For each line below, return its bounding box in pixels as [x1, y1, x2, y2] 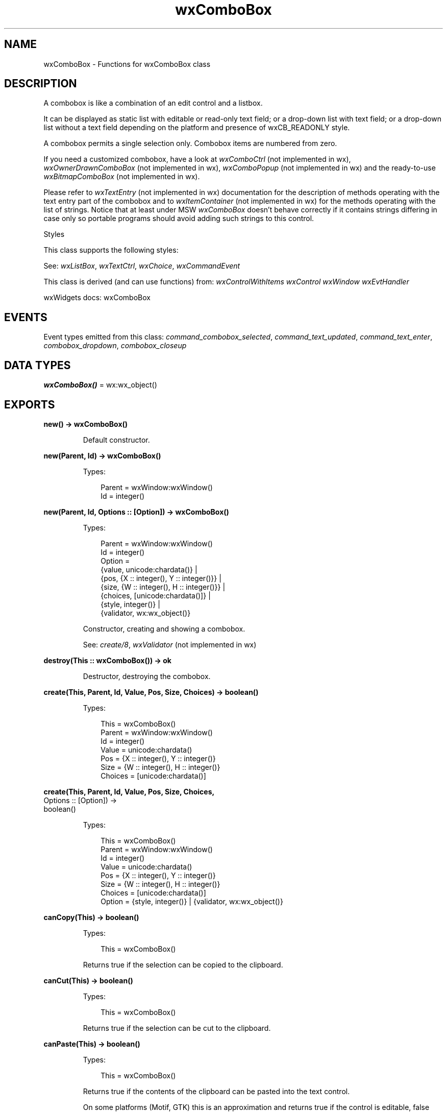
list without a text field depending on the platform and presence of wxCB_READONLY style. [43, 123, 350, 132]
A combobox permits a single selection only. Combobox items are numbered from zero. [43, 139, 337, 148]
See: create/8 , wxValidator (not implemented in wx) [83, 640, 257, 649]
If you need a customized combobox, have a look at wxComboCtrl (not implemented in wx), [43, 155, 351, 164]
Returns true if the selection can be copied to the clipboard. [83, 960, 283, 969]
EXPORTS [4, 398, 55, 411]
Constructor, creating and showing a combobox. [83, 624, 245, 633]
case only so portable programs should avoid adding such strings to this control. [43, 214, 314, 223]
